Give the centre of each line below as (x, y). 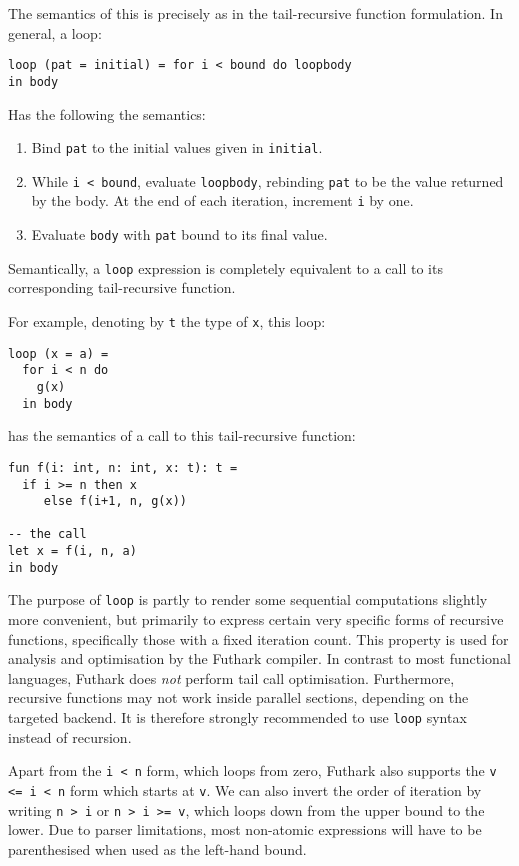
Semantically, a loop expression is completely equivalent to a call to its (225, 267)
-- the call (47, 534)
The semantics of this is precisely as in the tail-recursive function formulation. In (255, 13)
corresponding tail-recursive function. (122, 287)
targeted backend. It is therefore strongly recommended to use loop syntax (237, 717)
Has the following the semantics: (107, 113)
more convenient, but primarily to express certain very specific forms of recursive (256, 619)
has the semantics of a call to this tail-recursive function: (182, 435)
